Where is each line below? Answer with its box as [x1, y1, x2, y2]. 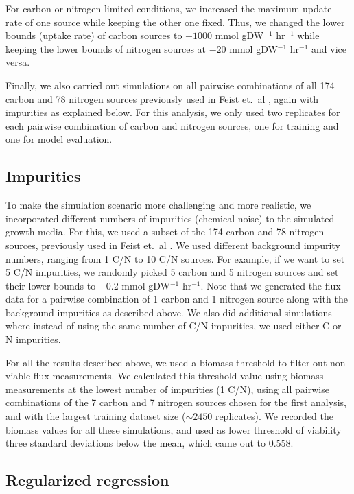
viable [5, 368, 31, 383]
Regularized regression [5, 469, 169, 491]
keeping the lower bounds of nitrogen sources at [5, 41, 206, 56]
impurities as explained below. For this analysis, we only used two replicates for [5, 105, 340, 119]
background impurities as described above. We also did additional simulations [5, 305, 332, 319]
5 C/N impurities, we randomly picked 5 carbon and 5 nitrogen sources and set [5, 265, 339, 279]
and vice [311, 41, 347, 56]
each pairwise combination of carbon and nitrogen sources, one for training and [5, 118, 339, 132]
